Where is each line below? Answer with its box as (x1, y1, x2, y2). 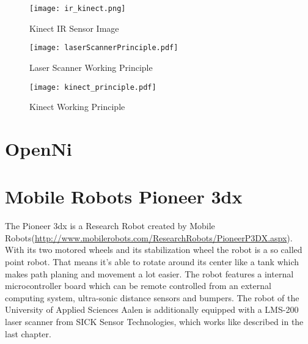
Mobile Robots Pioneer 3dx (5, 184, 243, 209)
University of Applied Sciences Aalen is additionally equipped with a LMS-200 (5, 303, 299, 316)
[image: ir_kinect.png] (29, 4, 126, 13)
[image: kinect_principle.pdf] (29, 82, 156, 92)
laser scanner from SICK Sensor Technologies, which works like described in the (5, 315, 304, 328)
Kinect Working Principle (29, 100, 125, 113)
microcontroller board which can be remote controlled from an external (5, 279, 271, 292)
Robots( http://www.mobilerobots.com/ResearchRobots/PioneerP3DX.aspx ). (5, 231, 293, 244)
